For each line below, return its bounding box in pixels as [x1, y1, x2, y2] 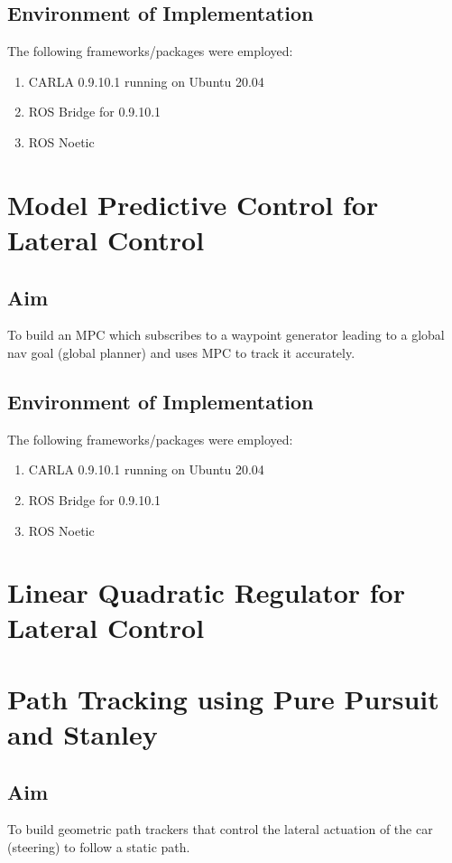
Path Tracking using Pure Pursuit [7, 680, 439, 717]
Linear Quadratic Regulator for [7, 574, 405, 611]
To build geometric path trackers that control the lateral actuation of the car [7, 820, 433, 839]
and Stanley [7, 716, 158, 753]
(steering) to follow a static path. [7, 838, 190, 857]
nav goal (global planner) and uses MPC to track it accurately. [7, 342, 355, 361]
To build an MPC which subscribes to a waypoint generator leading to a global [7, 325, 445, 344]
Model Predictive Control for [7, 185, 379, 222]
